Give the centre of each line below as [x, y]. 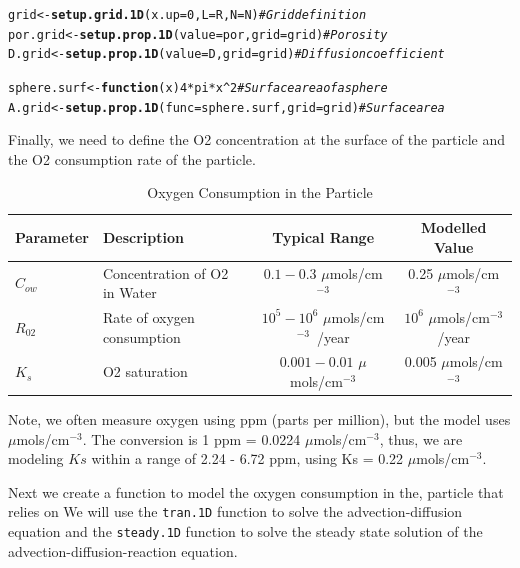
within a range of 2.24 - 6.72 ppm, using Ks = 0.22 [247, 458]
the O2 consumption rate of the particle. [132, 158]
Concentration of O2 [165, 272]
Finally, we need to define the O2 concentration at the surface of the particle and [256, 139]
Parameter [52, 236]
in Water [129, 292]
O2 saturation [145, 371]
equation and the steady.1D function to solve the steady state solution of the [245, 531]
